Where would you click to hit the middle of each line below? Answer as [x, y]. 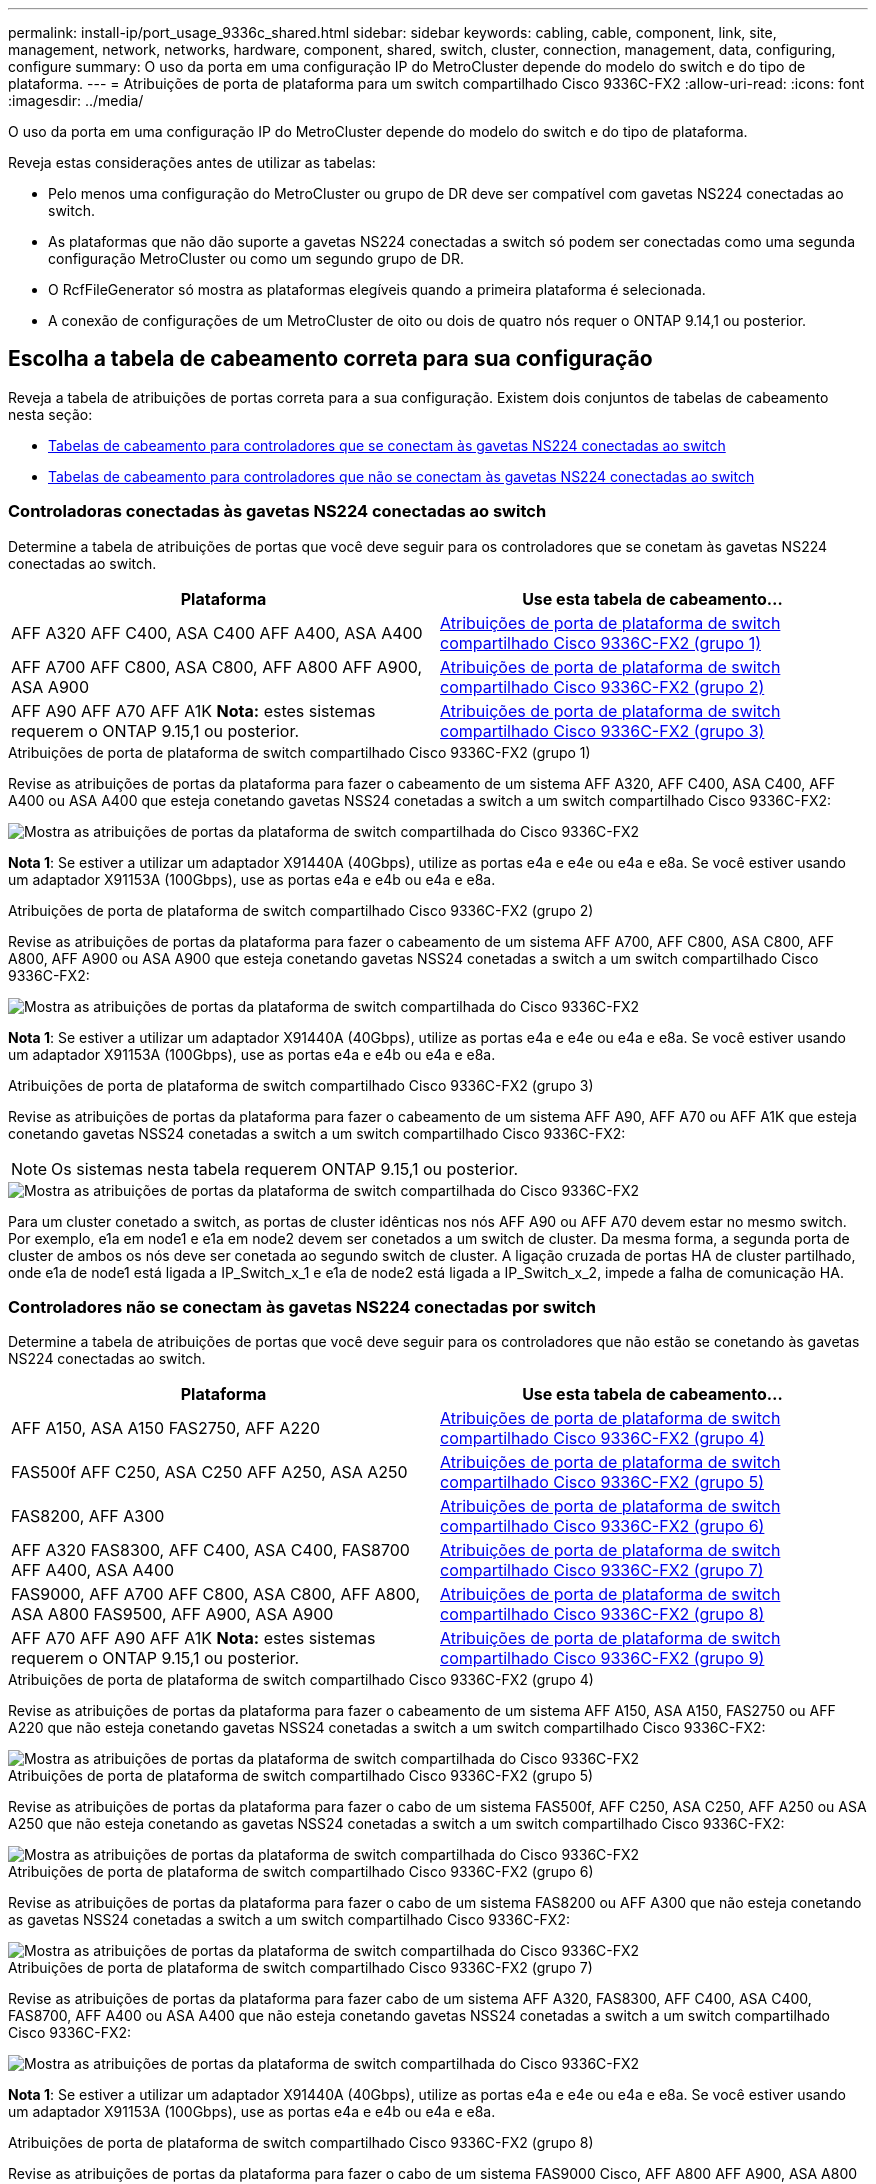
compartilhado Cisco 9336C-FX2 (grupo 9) [602, 1658]
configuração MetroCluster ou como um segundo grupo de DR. [256, 258]
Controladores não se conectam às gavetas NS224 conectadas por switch [302, 1306]
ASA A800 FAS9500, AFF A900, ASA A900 [172, 1614]
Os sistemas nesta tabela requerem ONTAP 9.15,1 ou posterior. [285, 1168]
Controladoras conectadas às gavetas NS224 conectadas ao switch [277, 511]
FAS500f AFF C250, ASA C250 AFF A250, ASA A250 [209, 1472]
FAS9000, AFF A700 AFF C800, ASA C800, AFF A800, [216, 1594]
